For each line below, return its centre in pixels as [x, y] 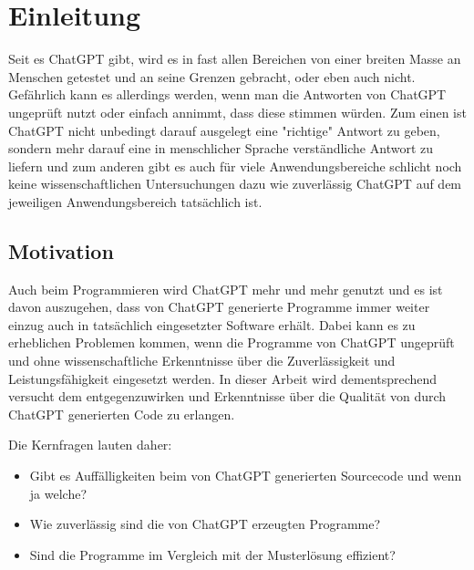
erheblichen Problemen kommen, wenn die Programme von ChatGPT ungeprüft [232, 342]
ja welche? [58, 493]
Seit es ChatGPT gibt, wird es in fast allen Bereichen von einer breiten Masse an [235, 59]
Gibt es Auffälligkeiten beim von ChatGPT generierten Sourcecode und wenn [246, 476]
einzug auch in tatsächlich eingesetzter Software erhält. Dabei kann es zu [212, 324]
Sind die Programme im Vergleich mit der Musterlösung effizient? [212, 554]
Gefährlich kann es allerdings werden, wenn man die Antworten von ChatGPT [227, 94]
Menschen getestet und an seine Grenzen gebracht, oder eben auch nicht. [212, 76]
